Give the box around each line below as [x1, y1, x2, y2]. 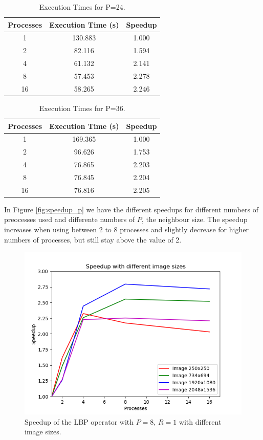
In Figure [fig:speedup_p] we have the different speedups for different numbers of [4, 204, 258, 214]
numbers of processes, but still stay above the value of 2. [4, 234, 182, 245]
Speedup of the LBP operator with [25, 416, 134, 427]
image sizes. [25, 426, 61, 437]
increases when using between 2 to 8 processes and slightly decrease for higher [4, 224, 249, 234]
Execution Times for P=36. [39, 102, 125, 113]
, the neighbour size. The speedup [141, 214, 248, 225]
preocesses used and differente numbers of [4, 214, 135, 225]
